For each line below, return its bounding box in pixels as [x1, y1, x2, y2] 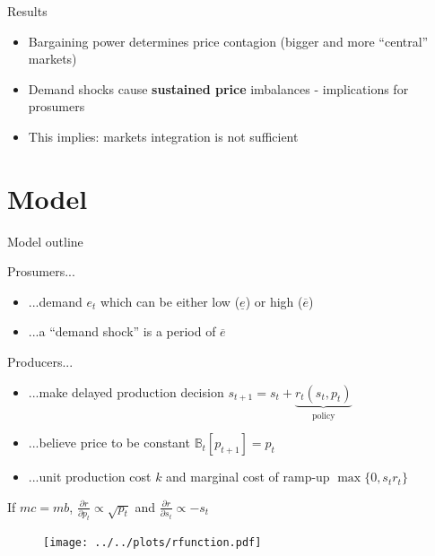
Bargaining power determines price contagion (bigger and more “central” [28, 31, 429, 50]
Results [7, 2, 48, 20]
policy [312, 411, 335, 421]
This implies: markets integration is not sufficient [28, 126, 299, 145]
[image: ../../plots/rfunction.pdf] [43, 535, 262, 549]
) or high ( [245, 291, 303, 310]
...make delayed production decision [28, 382, 224, 401]
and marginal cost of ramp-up [166, 467, 330, 486]
